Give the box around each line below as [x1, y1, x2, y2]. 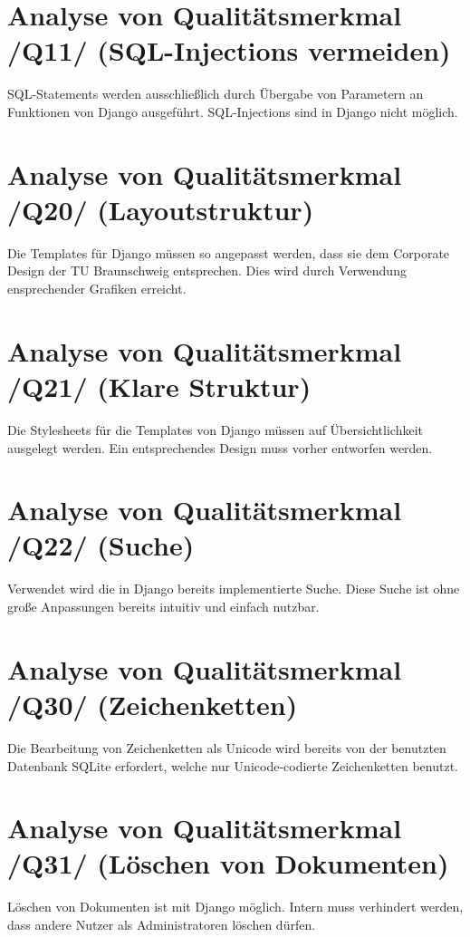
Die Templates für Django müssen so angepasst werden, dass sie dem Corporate [7, 243, 450, 262]
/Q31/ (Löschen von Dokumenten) [7, 845, 449, 882]
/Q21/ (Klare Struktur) [7, 367, 312, 404]
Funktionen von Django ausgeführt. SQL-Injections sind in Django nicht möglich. [7, 101, 458, 121]
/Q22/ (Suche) [7, 526, 195, 564]
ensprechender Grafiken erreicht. [7, 279, 187, 297]
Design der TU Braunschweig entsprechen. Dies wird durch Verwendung [7, 261, 407, 280]
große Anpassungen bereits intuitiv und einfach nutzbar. [7, 597, 320, 615]
